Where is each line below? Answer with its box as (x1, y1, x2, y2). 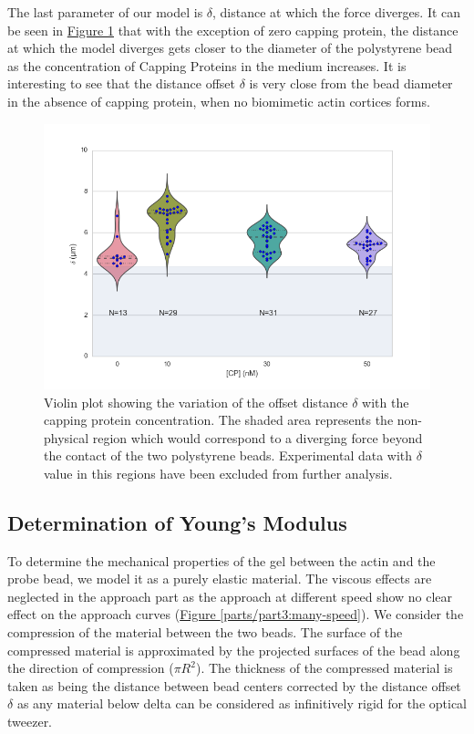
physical (44, 428, 89, 447)
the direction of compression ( (7, 658, 174, 677)
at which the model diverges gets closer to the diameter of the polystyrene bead (7, 38, 453, 57)
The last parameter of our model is (7, 3, 203, 21)
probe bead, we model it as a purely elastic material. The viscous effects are (7, 569, 432, 588)
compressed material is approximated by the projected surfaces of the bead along (7, 640, 460, 659)
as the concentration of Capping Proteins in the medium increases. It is (7, 56, 407, 75)
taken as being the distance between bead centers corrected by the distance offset (7, 676, 461, 695)
